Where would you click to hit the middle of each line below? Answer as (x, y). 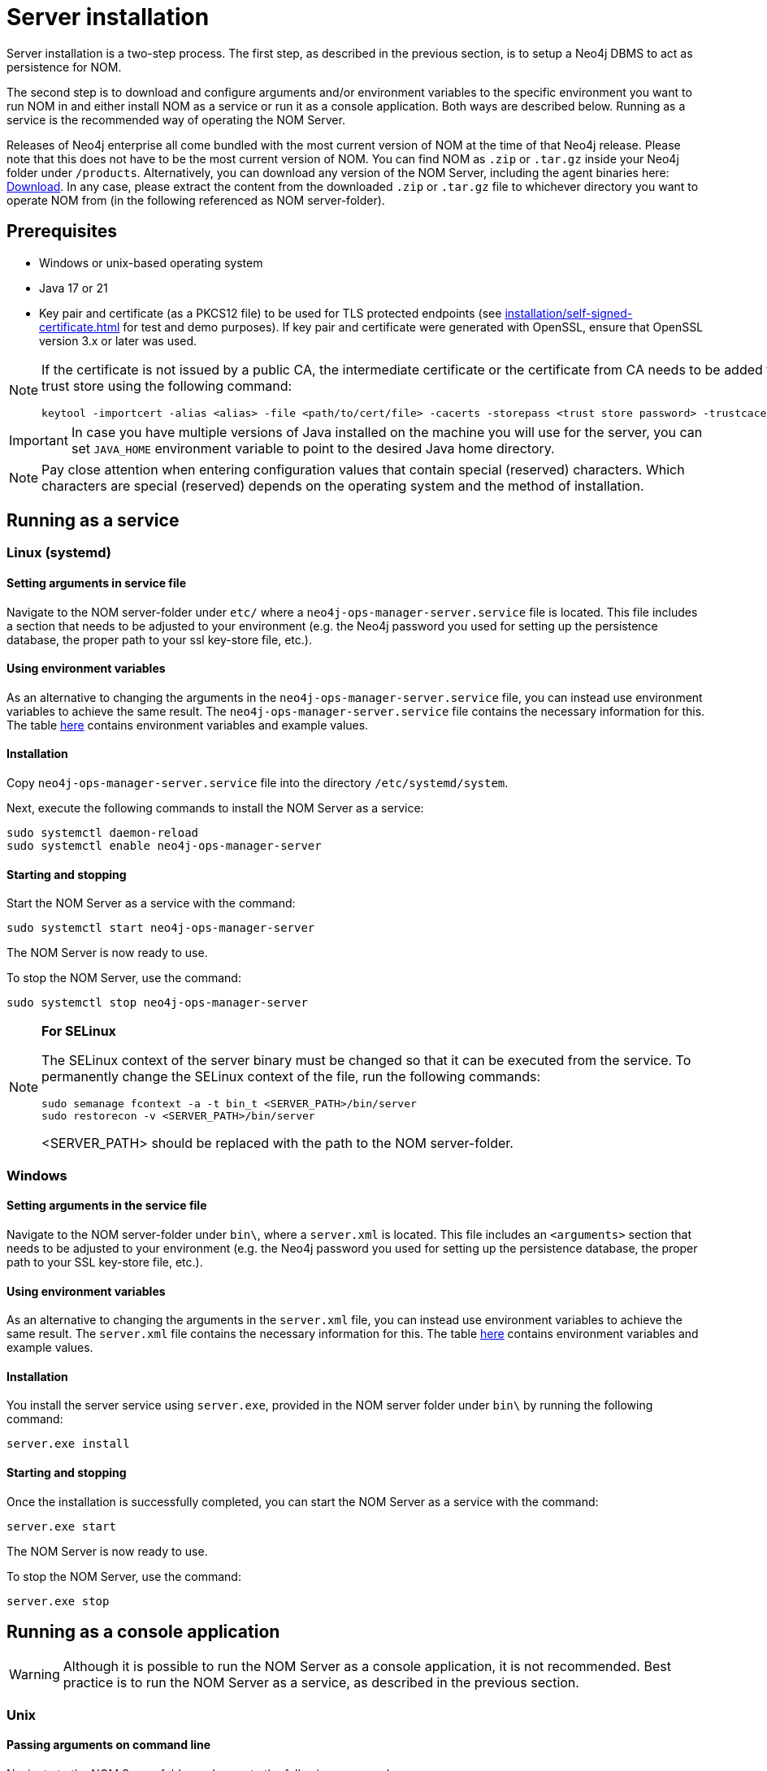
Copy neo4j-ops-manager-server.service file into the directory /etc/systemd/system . (258, 783)
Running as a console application (143, 1631)
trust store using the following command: (167, 385)
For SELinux (79, 1031)
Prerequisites (62, 232)
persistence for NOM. (64, 67)
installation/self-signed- (569, 313)
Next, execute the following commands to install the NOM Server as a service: (215, 808)
